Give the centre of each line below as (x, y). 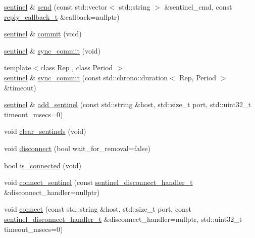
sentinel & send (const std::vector (56, 7)
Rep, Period (198, 77)
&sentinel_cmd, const (198, 7)
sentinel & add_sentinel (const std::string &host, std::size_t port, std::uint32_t (127, 104)
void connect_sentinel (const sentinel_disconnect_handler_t (98, 182)
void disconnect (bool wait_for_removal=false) (77, 148)
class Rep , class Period (77, 67)
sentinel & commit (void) (43, 34)
